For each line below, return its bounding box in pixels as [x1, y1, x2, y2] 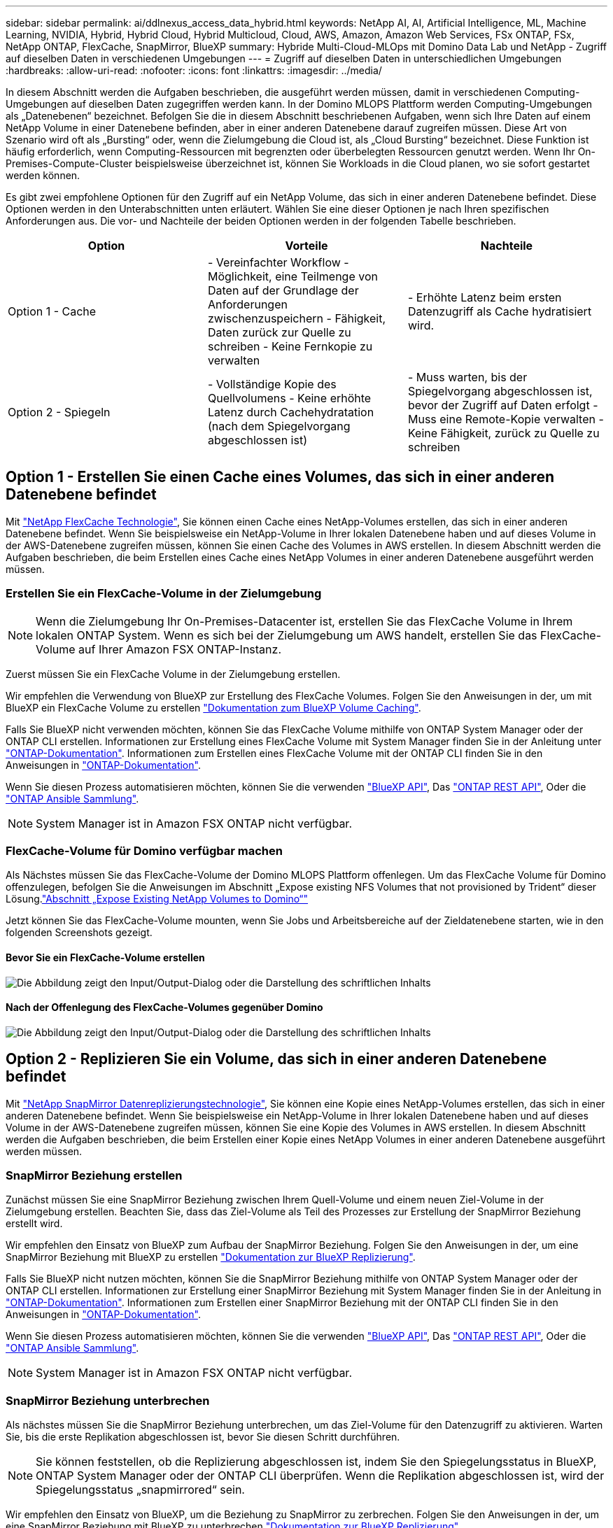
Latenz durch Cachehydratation [207, 405, 374, 419]
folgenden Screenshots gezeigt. [6, 926, 153, 939]
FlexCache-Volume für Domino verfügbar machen [6, 843, 283, 858]
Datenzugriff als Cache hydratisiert [407, 304, 592, 318]
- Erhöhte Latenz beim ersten [407, 290, 562, 304]
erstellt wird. [6, 1217, 63, 1230]
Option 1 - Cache [8, 304, 97, 318]
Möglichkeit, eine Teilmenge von [207, 269, 378, 283]
